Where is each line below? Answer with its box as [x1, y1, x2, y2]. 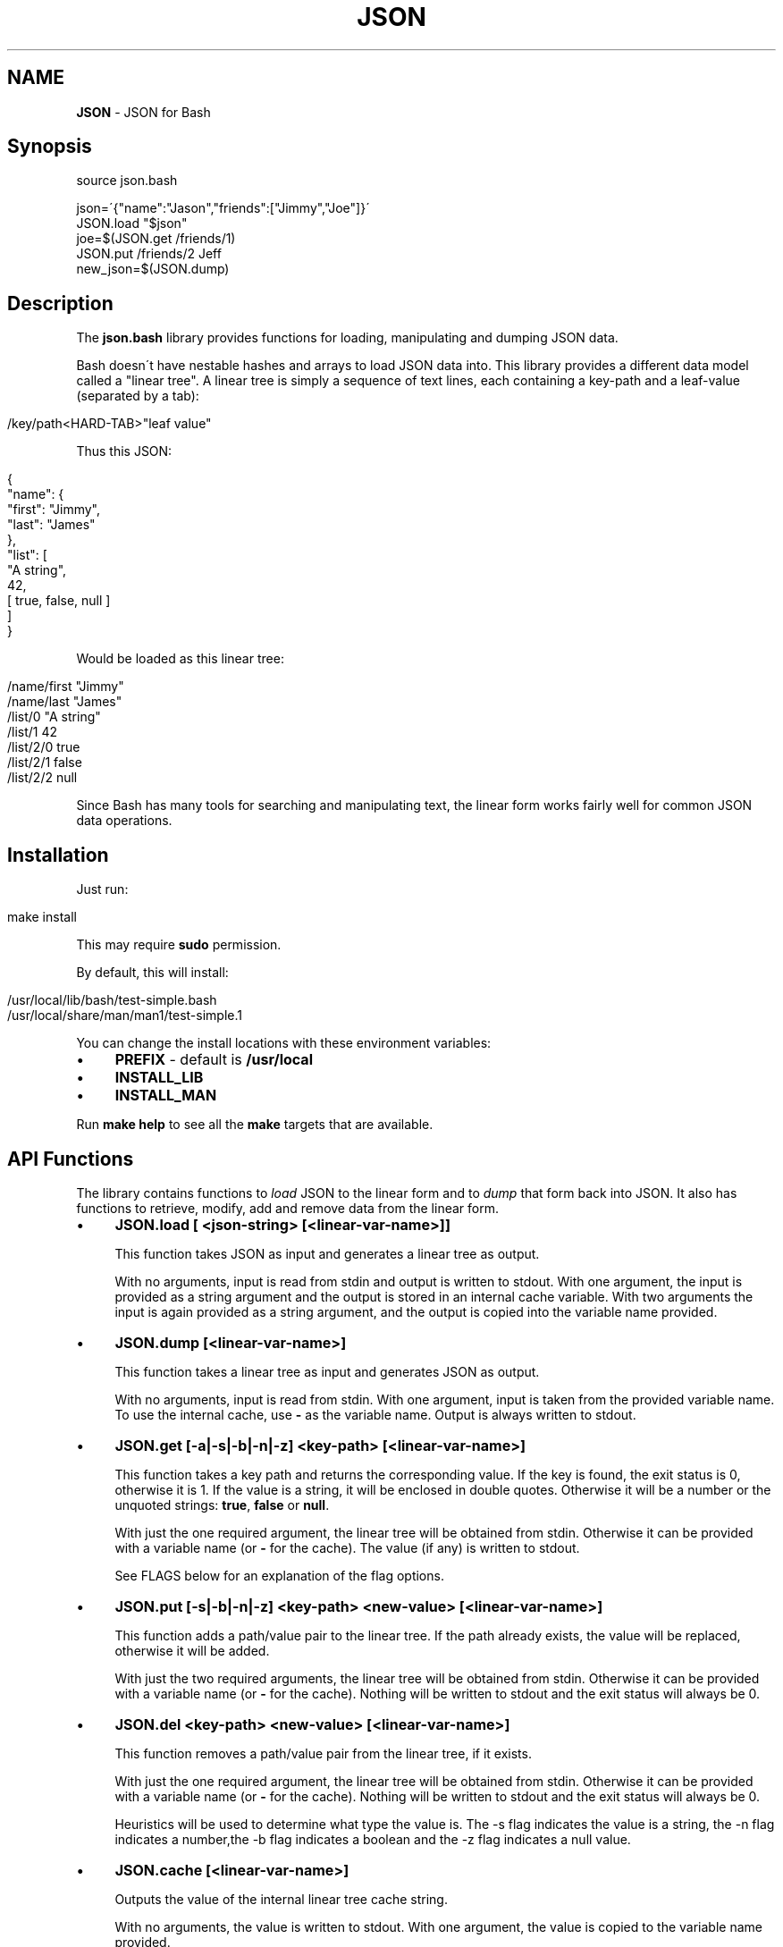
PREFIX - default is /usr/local [114, 1050, 313, 1069]
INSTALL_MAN [114, 1086, 217, 1105]
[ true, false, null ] [7, 593, 111, 609]
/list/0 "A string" [7, 709, 101, 725]
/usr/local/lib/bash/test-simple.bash [7, 992, 217, 1008]
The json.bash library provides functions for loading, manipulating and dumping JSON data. [76, 330, 619, 346]
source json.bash [76, 173, 178, 189]
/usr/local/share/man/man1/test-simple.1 [7, 1007, 242, 1024]
